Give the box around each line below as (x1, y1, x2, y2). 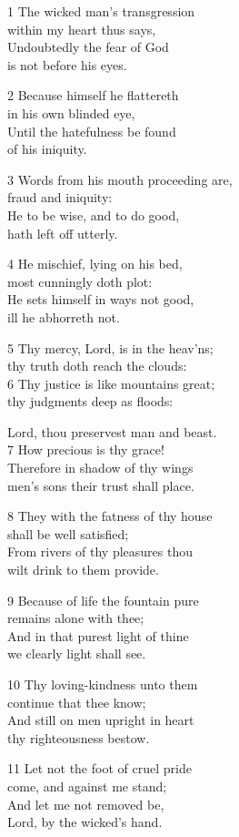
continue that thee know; (7, 692, 146, 711)
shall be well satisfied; (7, 524, 129, 543)
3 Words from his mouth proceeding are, (7, 169, 233, 189)
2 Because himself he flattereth (7, 86, 179, 105)
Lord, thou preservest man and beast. (7, 422, 217, 441)
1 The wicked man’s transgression (7, 2, 195, 20)
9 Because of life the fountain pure (7, 590, 199, 609)
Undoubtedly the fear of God (7, 37, 169, 56)
